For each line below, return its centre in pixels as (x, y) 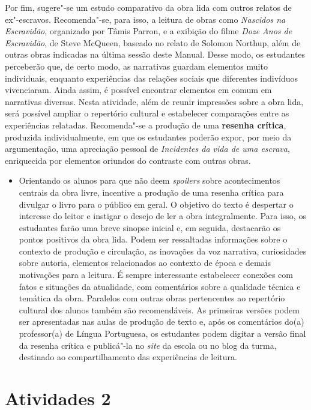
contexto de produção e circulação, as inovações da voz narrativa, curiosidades (163, 251)
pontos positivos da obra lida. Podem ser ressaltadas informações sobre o (153, 239)
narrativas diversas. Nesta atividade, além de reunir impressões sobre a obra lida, (154, 101)
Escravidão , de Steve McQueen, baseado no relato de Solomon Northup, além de (153, 42)
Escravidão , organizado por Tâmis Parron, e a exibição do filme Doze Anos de (149, 31)
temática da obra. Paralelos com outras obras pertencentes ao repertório (152, 298)
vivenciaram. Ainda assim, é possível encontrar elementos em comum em (138, 90)
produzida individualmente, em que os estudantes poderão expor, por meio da (148, 137)
